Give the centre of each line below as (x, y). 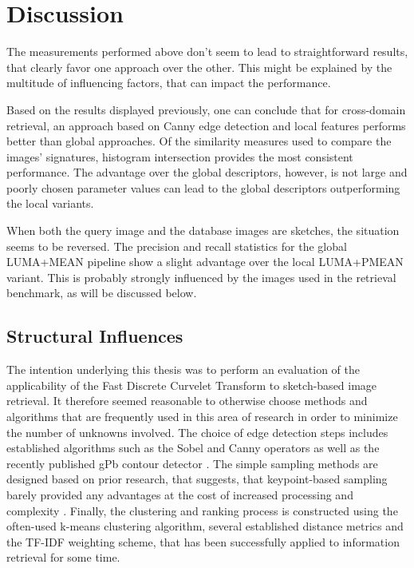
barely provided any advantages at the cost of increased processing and (180, 494)
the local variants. (50, 203)
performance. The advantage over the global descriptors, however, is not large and (207, 172)
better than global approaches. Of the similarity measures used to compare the (199, 141)
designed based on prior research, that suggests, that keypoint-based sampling (197, 479)
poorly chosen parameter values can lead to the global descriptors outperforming (203, 187)
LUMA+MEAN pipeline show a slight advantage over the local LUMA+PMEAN (205, 262)
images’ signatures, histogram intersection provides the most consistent (180, 156)
